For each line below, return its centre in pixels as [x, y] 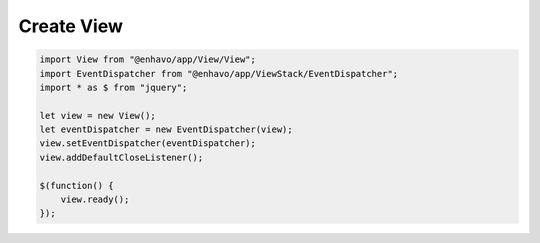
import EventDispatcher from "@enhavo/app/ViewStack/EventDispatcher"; [219, 73]
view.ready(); [95, 199]
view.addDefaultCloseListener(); [121, 157]
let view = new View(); [98, 115]
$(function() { [76, 185]
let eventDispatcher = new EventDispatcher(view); [166, 129]
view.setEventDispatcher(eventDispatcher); [148, 143]
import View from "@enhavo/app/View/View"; [148, 59]
